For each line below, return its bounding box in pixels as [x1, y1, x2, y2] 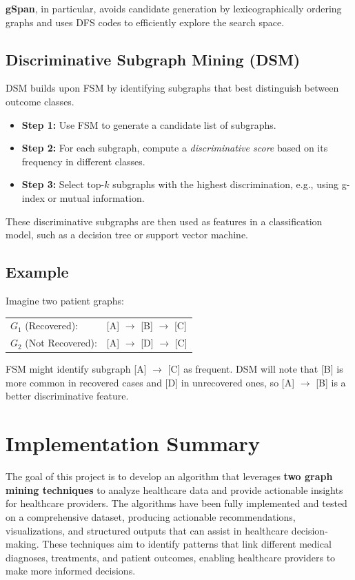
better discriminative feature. [6, 389, 129, 403]
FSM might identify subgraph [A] [6, 362, 147, 376]
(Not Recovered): [25, 335, 97, 350]
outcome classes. [6, 94, 74, 108]
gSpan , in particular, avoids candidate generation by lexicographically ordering [6, 1, 342, 15]
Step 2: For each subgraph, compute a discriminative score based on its [21, 141, 328, 155]
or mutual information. [48, 190, 145, 205]
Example [6, 261, 69, 282]
